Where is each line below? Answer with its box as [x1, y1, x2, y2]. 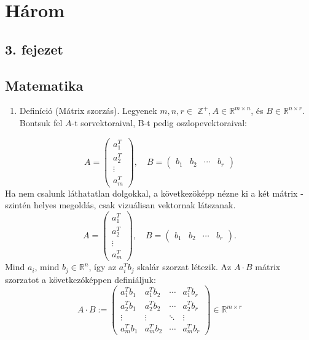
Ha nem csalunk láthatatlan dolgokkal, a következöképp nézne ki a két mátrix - [5, 186, 303, 199]
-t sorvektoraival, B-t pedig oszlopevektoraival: [71, 116, 247, 129]
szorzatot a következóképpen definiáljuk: [5, 273, 156, 285]
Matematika [5, 75, 84, 94]
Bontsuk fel [19, 116, 63, 129]
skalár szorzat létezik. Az [137, 260, 232, 273]
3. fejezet [5, 39, 63, 58]
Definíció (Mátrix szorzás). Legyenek [19, 104, 157, 117]
